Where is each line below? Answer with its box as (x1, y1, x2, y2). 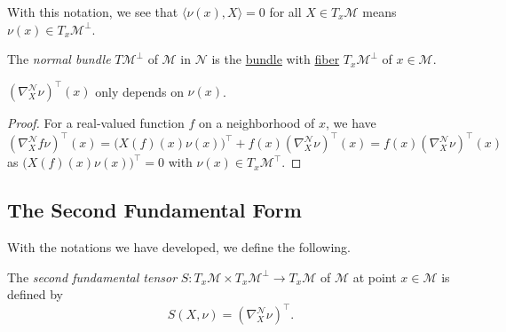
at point (352, 267, 397, 286)
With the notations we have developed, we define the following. (7, 238, 352, 257)
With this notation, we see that (7, 3, 178, 20)
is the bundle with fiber (211, 50, 340, 68)
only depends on (95, 82, 184, 100)
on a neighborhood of (198, 114, 315, 132)
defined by (7, 285, 64, 304)
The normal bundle (7, 50, 111, 68)
